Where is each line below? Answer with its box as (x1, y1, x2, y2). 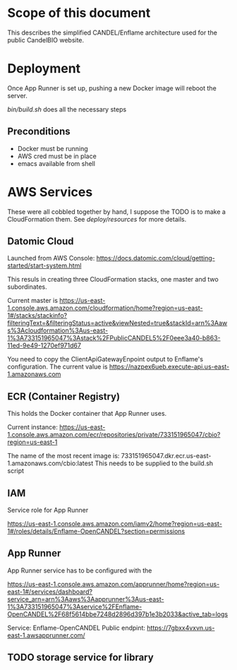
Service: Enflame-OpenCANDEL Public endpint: (7, 623, 146, 632)
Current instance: (7, 423, 59, 431)
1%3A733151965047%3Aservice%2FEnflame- (7, 602, 142, 611)
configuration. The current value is (7, 362, 108, 371)
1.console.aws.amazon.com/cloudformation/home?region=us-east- (7, 304, 203, 312)
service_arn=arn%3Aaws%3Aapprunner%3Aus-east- (7, 594, 164, 603)
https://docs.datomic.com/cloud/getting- (96, 254, 215, 263)
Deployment (7, 61, 81, 77)
